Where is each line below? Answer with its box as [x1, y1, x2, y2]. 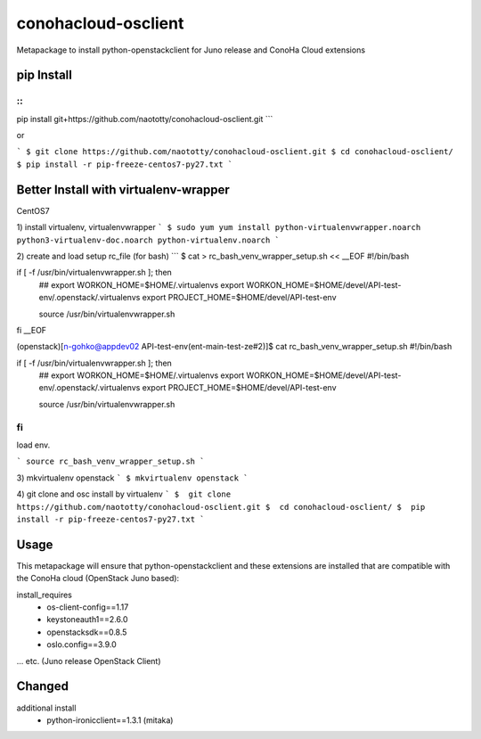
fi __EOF [16, 324, 47, 335]
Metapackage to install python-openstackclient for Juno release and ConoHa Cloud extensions [16, 45, 365, 55]
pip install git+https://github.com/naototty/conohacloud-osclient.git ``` [16, 113, 273, 124]
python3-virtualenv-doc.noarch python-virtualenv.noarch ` [16, 234, 281, 245]
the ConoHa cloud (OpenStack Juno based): [16, 573, 180, 584]
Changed [16, 678, 69, 694]
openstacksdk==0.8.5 [46, 627, 127, 637]
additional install [16, 702, 77, 713]
